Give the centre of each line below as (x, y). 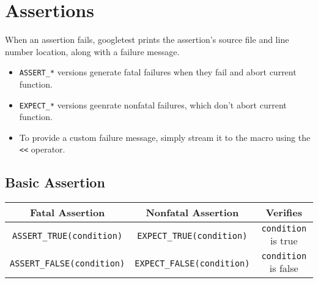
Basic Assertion (55, 182)
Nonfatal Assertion (192, 213)
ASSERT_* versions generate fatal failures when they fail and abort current (158, 72)
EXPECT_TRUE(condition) (192, 236)
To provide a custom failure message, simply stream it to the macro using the (165, 137)
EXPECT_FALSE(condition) (192, 263)
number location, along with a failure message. (92, 51)
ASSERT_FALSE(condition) (68, 263)
